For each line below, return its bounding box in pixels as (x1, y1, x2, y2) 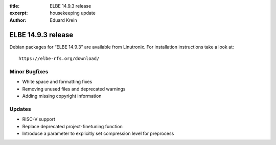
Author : (9, 17, 27, 23)
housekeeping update (50, 10, 96, 16)
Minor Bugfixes (9, 68, 49, 75)
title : (9, 3, 20, 9)
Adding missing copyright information (22, 93, 102, 99)
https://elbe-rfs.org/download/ (18, 56, 100, 62)
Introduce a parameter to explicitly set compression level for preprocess (22, 130, 174, 136)
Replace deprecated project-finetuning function (22, 123, 123, 129)
